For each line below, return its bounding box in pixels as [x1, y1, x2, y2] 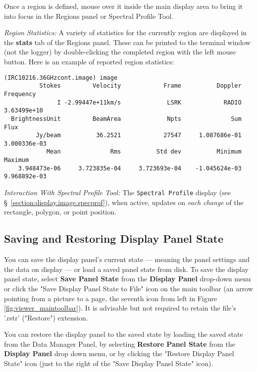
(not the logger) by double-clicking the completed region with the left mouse [4, 47, 236, 57]
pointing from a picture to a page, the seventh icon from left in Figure [4, 293, 217, 303]
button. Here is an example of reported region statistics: [4, 56, 174, 66]
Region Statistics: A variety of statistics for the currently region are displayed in [4, 27, 247, 38]
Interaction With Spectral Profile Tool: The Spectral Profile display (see [4, 187, 231, 198]
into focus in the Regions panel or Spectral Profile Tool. [4, 10, 174, 21]
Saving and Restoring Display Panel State [4, 231, 223, 246]
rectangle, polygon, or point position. [4, 207, 116, 217]
